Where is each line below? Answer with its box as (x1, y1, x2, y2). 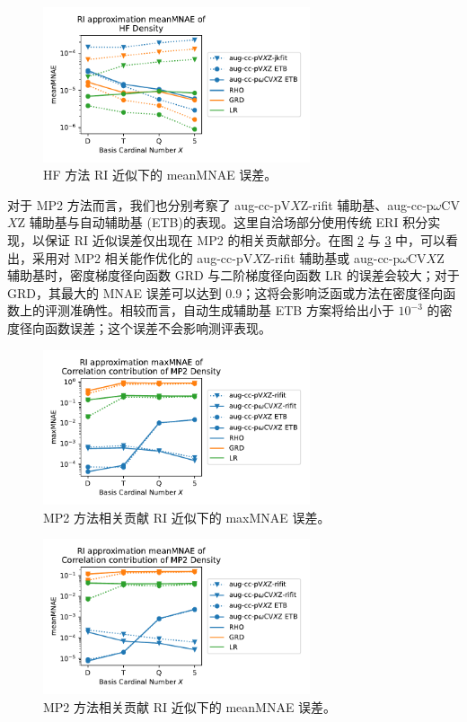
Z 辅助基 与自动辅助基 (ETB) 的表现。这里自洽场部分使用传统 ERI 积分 (17, 213, 428, 232)
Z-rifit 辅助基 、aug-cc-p (300, 195, 434, 214)
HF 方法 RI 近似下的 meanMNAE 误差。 (43, 165, 278, 184)
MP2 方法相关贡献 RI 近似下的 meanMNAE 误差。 (43, 697, 337, 716)
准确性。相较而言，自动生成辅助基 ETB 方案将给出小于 (69, 301, 394, 320)
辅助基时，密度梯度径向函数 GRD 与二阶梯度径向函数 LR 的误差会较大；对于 (7, 266, 460, 285)
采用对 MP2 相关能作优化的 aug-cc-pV (31, 248, 253, 267)
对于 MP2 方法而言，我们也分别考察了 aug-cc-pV (7, 195, 291, 214)
